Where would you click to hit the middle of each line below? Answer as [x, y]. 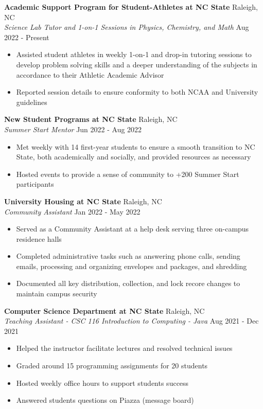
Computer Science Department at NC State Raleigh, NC [104, 310]
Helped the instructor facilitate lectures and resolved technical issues [124, 348]
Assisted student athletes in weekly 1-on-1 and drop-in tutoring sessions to [134, 54]
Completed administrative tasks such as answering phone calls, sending [128, 256]
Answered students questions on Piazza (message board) [105, 400]
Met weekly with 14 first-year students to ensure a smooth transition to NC [136, 146]
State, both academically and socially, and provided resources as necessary [134, 157]
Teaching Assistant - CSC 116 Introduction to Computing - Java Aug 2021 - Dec [131, 321]
